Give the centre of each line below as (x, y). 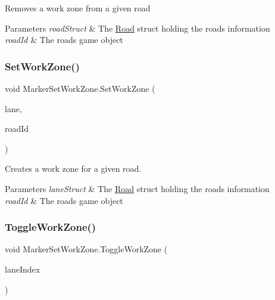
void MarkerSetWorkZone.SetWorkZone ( (80, 88)
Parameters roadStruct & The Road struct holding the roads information (137, 28)
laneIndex (23, 269)
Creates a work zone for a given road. (73, 168)
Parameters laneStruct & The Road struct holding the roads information (137, 188)
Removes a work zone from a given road (78, 8)
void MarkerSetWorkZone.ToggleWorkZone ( (86, 249)
